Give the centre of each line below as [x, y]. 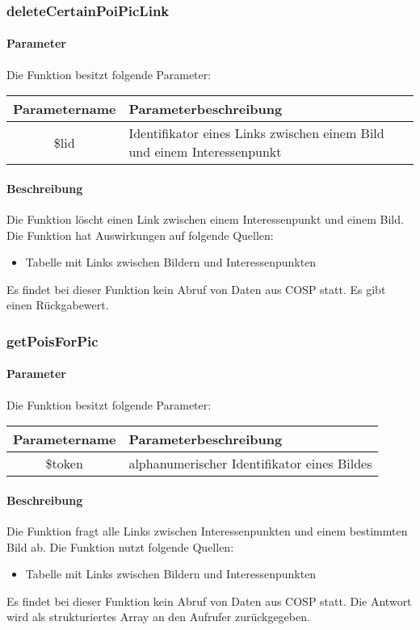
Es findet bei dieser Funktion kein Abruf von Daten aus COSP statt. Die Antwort [209, 601]
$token [64, 464]
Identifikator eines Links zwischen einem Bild [256, 133]
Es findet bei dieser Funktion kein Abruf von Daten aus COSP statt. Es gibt [196, 289]
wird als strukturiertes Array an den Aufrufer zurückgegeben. [158, 617]
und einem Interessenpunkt [205, 152]
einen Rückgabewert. [58, 305]
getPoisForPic [52, 340]
